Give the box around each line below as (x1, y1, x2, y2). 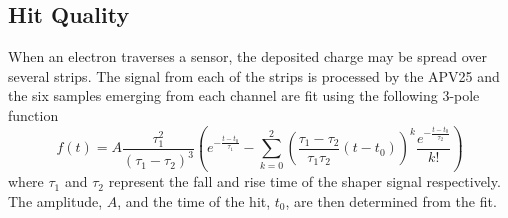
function (8, 104, 59, 125)
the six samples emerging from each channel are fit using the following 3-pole (8, 85, 480, 106)
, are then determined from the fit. (285, 190, 497, 211)
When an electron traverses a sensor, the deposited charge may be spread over (8, 46, 488, 67)
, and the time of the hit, (117, 190, 271, 211)
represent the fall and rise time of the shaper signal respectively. (108, 171, 501, 192)
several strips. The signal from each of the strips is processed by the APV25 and (8, 65, 500, 86)
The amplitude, (8, 190, 103, 211)
